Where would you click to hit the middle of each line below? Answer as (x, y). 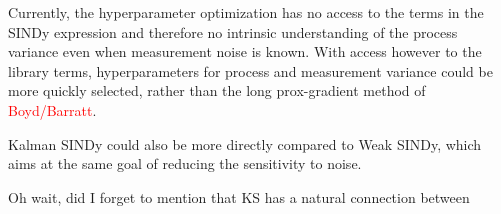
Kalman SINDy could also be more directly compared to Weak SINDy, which (245, 143)
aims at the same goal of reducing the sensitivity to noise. (185, 163)
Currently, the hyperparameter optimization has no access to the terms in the (246, 12)
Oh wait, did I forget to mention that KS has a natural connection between (239, 196)
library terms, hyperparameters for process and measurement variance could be (250, 70)
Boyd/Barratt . (52, 109)
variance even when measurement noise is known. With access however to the (245, 51)
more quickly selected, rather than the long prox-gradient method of (217, 90)
